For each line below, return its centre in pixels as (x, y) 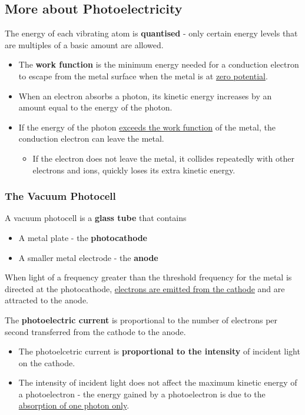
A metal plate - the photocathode (83, 237)
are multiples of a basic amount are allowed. (84, 44)
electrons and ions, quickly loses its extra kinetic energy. (134, 170)
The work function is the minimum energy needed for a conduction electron (159, 64)
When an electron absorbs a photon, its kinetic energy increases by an (145, 96)
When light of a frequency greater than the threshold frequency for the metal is (148, 277)
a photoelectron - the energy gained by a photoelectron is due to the (142, 394)
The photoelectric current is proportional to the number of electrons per (141, 319)
